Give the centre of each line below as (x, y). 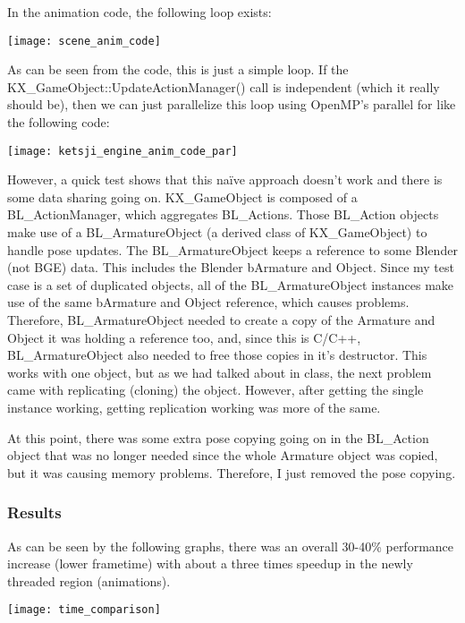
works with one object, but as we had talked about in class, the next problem (220, 372)
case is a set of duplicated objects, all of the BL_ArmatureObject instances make (231, 284)
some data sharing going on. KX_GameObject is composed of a (182, 196)
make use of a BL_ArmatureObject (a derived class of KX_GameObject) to (217, 232)
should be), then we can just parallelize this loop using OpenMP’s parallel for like (232, 104)
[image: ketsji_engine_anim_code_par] (123, 151)
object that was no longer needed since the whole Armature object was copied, (223, 455)
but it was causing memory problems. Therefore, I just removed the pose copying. (232, 472)
